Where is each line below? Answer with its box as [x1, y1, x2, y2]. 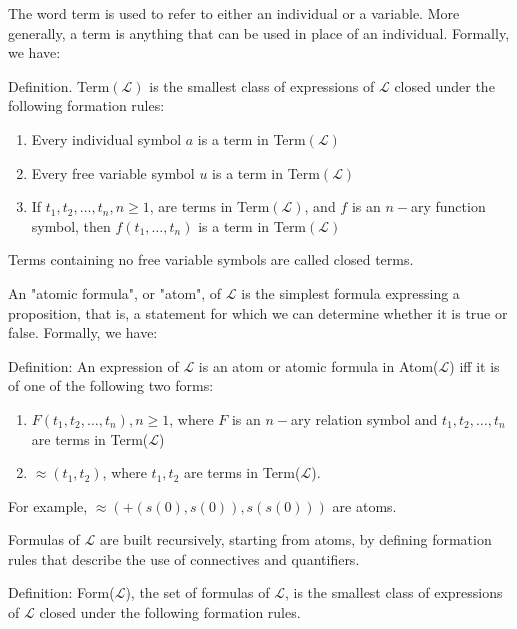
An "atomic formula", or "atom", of [8, 282, 222, 303]
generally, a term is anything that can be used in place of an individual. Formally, [8, 22, 510, 43]
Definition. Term [8, 75, 110, 96]
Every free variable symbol [31, 162, 195, 183]
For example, [8, 495, 88, 516]
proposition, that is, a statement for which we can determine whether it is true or [8, 302, 508, 323]
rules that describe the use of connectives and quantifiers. [8, 548, 360, 569]
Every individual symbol [31, 128, 182, 149]
